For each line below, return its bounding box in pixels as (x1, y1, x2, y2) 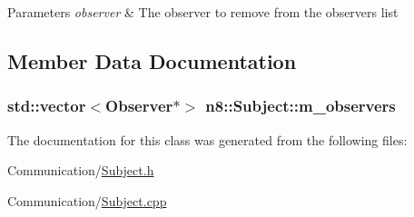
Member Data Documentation (7, 46, 297, 74)
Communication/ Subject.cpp (7, 191, 167, 210)
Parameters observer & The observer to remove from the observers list (7, 3, 399, 21)
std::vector (7, 94, 86, 117)
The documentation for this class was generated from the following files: (7, 130, 408, 149)
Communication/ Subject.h (7, 161, 154, 180)
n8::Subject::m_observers (205, 94, 396, 117)
